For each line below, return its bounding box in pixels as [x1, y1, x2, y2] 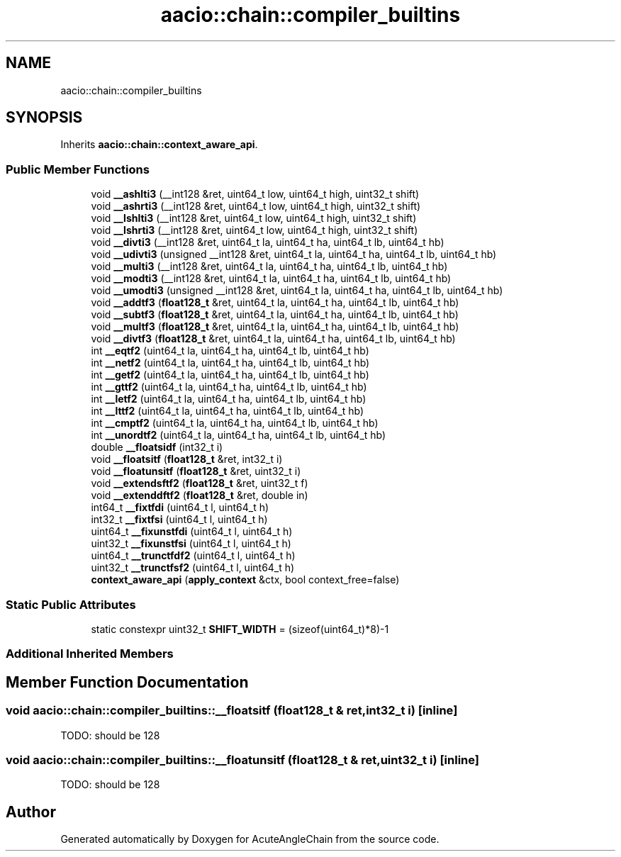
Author [6, 802, 56, 821]
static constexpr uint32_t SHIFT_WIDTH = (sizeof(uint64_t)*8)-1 [91, 622, 389, 635]
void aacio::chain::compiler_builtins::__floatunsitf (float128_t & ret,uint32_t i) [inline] [6, 752, 479, 767]
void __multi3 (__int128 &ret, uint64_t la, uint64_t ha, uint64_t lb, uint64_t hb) [91, 260, 448, 273]
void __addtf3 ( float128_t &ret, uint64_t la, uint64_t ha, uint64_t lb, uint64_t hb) [91, 296, 459, 309]
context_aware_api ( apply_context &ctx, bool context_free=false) [91, 573, 400, 586]
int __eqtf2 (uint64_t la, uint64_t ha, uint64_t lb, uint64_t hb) [91, 345, 369, 357]
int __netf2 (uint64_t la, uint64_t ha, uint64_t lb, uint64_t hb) [91, 357, 370, 369]
